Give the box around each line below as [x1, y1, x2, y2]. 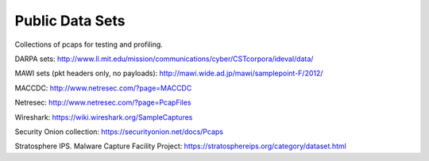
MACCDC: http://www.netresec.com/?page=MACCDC [14, 83, 192, 93]
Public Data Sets [14, 12, 126, 29]
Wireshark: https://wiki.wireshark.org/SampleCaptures [14, 112, 193, 122]
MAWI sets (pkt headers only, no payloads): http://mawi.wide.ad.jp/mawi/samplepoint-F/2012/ [14, 68, 323, 79]
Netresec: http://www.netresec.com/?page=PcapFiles [14, 98, 191, 107]
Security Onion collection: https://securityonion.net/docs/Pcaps [14, 127, 224, 136]
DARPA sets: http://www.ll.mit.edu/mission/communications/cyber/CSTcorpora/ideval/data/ [14, 54, 314, 63]
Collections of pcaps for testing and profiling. [14, 40, 163, 49]
